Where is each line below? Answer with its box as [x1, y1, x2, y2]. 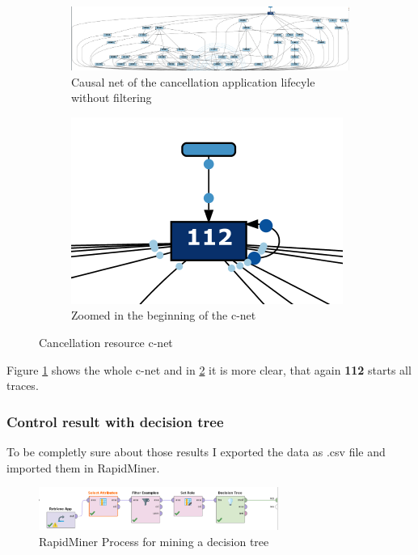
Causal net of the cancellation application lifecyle [71, 73, 315, 90]
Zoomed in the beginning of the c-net [71, 307, 256, 324]
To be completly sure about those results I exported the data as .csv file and [6, 443, 386, 460]
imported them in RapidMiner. [6, 459, 160, 476]
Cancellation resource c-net [39, 333, 173, 350]
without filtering [71, 89, 152, 106]
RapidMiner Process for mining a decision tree [39, 532, 269, 549]
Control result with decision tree [6, 411, 224, 431]
